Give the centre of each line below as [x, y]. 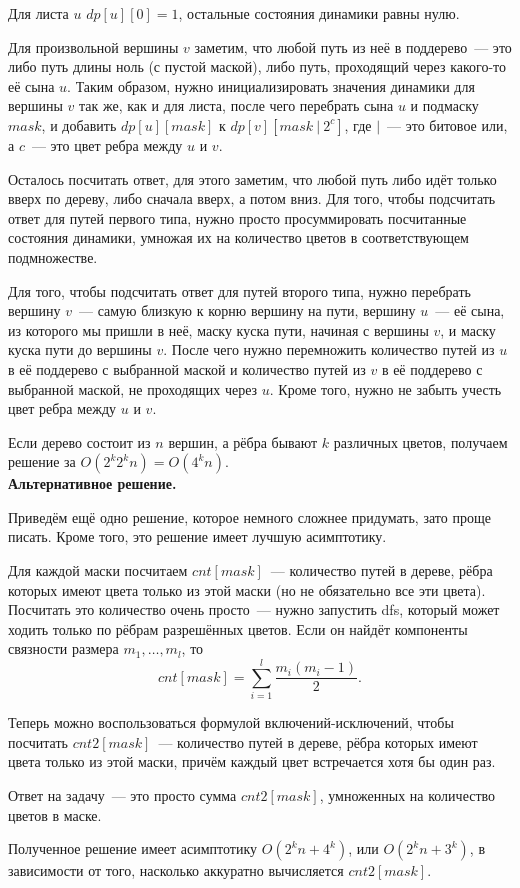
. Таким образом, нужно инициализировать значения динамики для [271, 85]
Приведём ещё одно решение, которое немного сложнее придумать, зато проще [249, 516]
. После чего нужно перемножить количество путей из [329, 349]
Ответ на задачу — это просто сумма [122, 794]
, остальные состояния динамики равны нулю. [319, 13]
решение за [42, 461]
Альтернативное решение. [92, 483]
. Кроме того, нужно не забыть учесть [385, 388]
